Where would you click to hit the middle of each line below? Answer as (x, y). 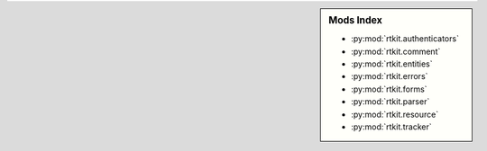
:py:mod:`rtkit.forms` (389, 89)
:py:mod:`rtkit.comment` (396, 51)
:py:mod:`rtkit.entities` (392, 64)
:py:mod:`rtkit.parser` (391, 102)
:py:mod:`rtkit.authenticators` (405, 39)
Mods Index (356, 20)
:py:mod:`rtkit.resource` (395, 114)
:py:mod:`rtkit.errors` (390, 76)
